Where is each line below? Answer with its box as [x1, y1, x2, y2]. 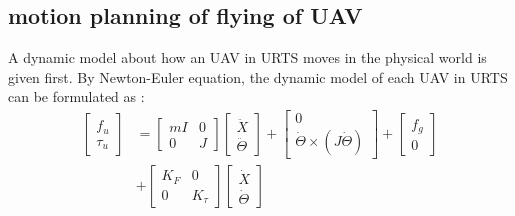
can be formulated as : [8, 86, 145, 107]
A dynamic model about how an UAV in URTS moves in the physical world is [8, 47, 487, 68]
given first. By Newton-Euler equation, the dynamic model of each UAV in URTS [8, 66, 508, 87]
